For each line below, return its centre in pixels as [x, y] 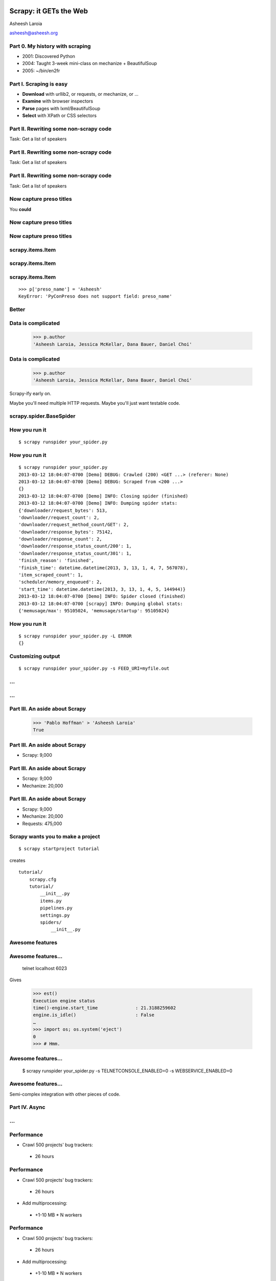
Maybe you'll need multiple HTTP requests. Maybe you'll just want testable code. [95, 403]
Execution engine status [64, 1001]
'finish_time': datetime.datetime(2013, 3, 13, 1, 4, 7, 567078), [103, 568]
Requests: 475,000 [42, 823]
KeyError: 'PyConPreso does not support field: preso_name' [95, 296]
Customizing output [35, 656]
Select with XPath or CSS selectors [60, 116]
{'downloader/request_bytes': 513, [63, 510]
